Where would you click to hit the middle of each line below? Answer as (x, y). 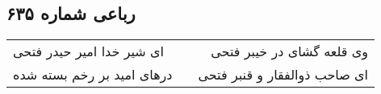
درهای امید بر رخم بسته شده (93, 75)
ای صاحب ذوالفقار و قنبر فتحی (283, 75)
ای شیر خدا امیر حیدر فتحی (89, 51)
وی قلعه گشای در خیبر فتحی (290, 51)
